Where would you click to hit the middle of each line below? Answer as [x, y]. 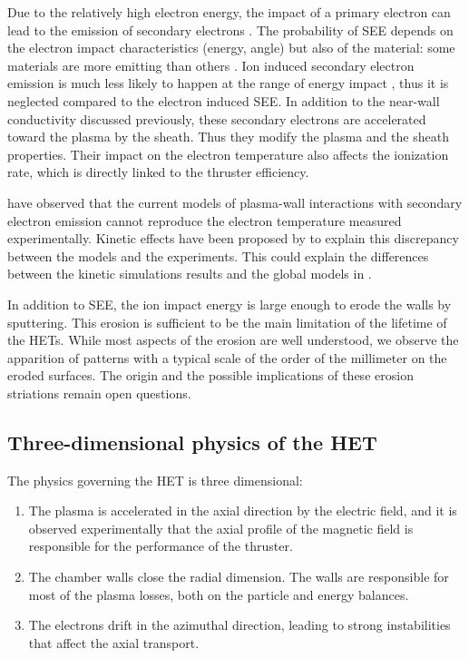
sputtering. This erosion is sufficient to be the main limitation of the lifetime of [227, 322]
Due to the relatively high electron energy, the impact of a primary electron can [229, 12]
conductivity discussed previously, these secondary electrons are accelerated [217, 118]
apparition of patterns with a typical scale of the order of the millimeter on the [227, 357]
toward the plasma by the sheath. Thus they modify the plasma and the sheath [228, 137]
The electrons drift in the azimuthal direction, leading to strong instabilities [239, 625]
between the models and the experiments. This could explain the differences [218, 255]
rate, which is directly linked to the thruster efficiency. [158, 172]
